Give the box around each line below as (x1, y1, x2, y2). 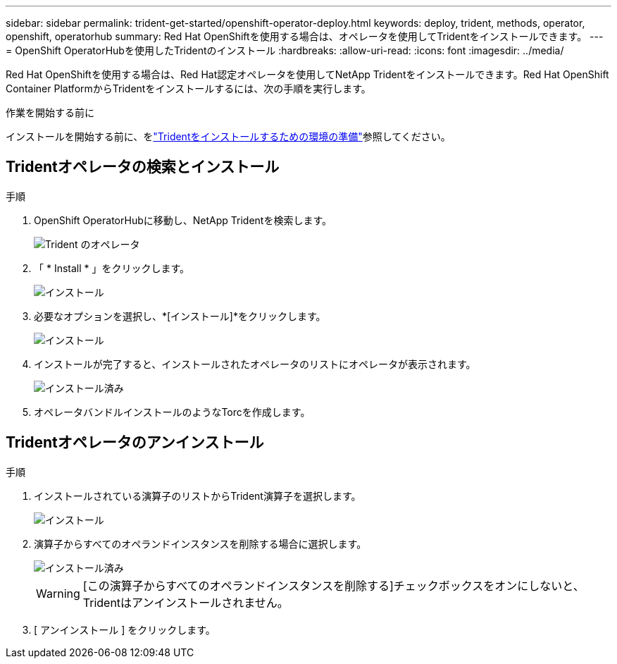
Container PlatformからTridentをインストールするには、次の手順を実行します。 (6, 82, 371, 94)
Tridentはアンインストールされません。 (82, 595, 289, 610)
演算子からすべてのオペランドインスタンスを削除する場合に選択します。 (34, 537, 367, 550)
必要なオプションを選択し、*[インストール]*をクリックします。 (34, 309, 326, 322)
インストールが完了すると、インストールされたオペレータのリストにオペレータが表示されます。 (34, 357, 476, 370)
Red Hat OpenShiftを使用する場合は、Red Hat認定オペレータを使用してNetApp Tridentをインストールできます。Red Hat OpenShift (6, 68, 609, 80)
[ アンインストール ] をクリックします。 (34, 623, 216, 636)
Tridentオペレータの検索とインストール (6, 158, 280, 176)
